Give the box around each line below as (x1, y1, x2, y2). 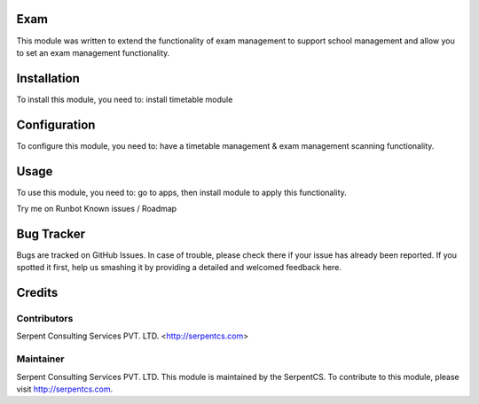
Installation (16, 71, 80, 86)
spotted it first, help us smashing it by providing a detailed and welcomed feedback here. (16, 262, 342, 273)
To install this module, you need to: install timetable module (16, 94, 233, 105)
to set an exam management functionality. (16, 47, 170, 58)
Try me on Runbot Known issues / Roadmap (16, 204, 177, 214)
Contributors (16, 313, 74, 325)
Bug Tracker (16, 226, 86, 241)
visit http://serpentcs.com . (16, 384, 114, 394)
